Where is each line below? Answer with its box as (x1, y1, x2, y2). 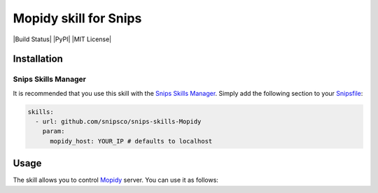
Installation (13, 53, 63, 65)
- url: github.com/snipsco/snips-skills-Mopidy (35, 117, 202, 126)
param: (42, 127, 65, 136)
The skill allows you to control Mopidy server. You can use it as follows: (13, 176, 218, 185)
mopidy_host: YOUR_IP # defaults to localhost (50, 137, 213, 145)
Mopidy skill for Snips (13, 10, 142, 26)
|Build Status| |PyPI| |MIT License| (13, 35, 112, 43)
